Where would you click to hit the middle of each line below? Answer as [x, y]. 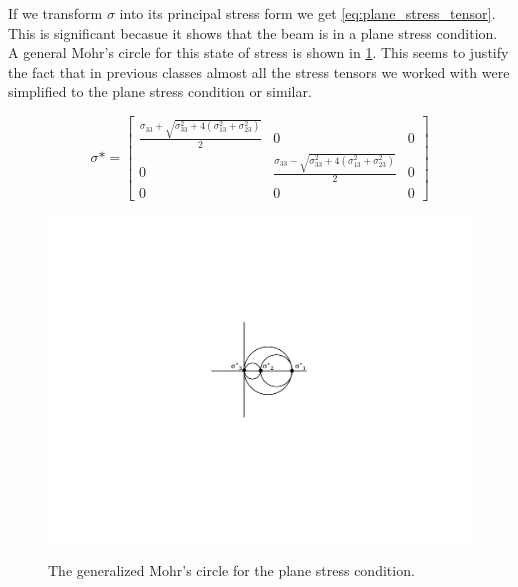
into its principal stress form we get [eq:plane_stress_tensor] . [307, 13]
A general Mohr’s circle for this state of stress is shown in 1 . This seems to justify [258, 52]
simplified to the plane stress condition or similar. [160, 91]
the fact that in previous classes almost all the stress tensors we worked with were [259, 71]
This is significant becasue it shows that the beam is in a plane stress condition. [253, 32]
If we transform [55, 13]
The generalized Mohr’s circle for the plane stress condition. [231, 570]
